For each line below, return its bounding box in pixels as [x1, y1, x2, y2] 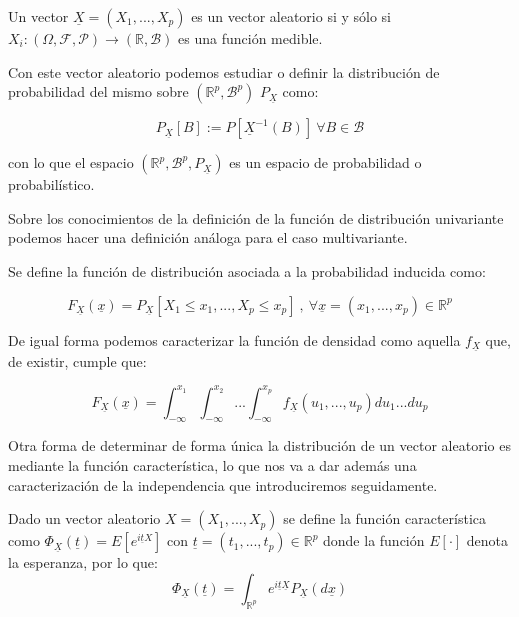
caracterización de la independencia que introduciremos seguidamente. [8, 474, 438, 495]
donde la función [323, 530, 425, 551]
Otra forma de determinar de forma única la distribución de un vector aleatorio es [8, 435, 511, 456]
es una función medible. [178, 28, 323, 48]
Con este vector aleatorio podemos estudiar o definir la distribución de [8, 61, 440, 82]
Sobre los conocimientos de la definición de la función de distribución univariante [8, 207, 504, 228]
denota [466, 530, 509, 551]
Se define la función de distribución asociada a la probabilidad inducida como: [8, 260, 486, 281]
